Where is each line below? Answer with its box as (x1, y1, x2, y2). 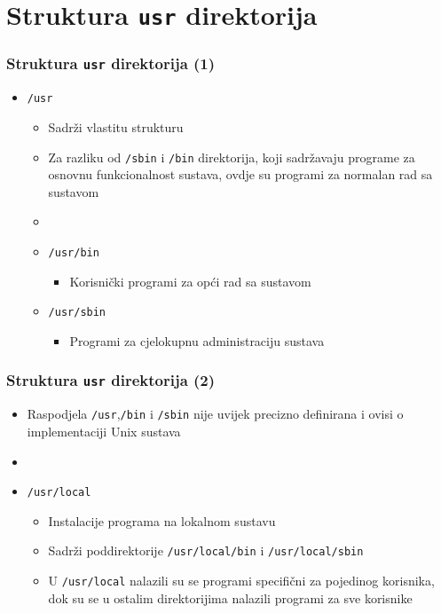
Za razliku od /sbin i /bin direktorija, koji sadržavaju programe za (48, 147, 415, 166)
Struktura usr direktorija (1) (6, 52, 216, 75)
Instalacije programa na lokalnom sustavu (48, 511, 276, 530)
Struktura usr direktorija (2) (6, 369, 216, 391)
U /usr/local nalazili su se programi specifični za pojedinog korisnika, (48, 571, 435, 589)
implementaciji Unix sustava (27, 421, 181, 440)
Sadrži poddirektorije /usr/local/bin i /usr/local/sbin (48, 541, 364, 560)
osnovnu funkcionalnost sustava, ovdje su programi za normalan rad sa (48, 165, 433, 184)
